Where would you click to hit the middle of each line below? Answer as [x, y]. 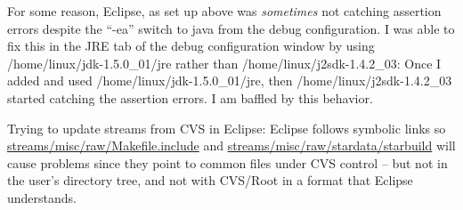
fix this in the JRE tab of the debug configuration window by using [191, 46]
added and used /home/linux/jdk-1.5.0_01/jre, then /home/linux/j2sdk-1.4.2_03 [230, 81]
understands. [42, 197]
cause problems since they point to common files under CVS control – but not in [227, 162]
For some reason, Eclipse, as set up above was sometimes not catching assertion [224, 11]
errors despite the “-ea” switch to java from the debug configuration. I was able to [231, 28]
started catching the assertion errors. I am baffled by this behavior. [190, 97]
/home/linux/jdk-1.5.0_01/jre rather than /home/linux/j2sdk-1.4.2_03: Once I [224, 63]
